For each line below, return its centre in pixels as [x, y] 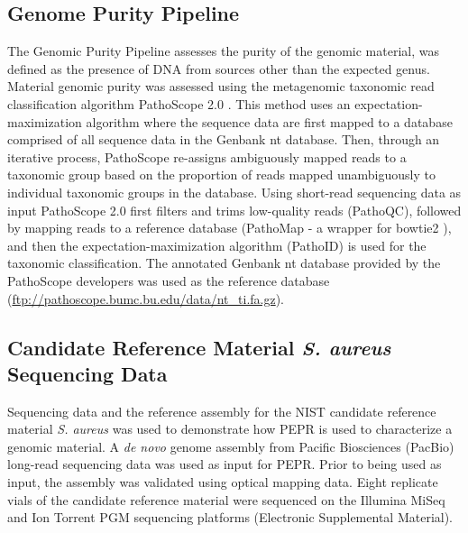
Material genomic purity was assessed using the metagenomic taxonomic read [221, 86]
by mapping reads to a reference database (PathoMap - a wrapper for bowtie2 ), [229, 228]
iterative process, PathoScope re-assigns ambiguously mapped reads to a [207, 156]
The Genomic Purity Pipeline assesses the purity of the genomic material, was [223, 51]
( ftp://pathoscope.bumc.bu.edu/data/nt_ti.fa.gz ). [146, 298]
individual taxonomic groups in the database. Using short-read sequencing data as [234, 192]
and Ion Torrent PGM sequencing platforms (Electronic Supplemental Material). [230, 517]
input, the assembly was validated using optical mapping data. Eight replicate [223, 482]
